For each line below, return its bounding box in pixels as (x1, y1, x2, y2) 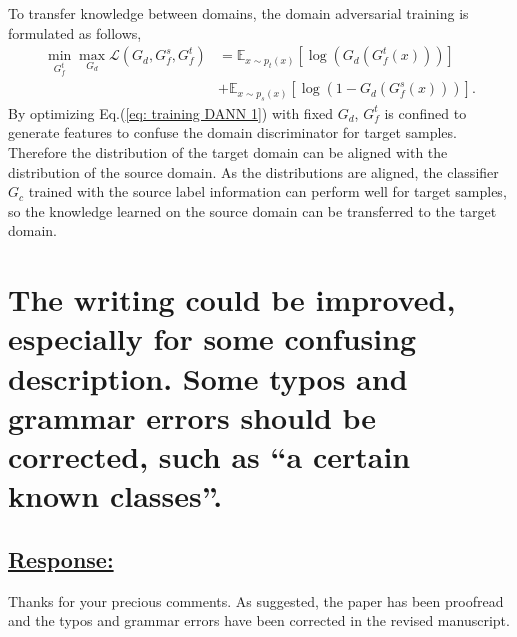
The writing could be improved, (8, 279, 456, 320)
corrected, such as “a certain (8, 435, 411, 476)
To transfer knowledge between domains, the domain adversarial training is (8, 3, 469, 23)
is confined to (384, 102, 467, 123)
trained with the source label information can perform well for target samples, (28, 181, 507, 202)
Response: (8, 543, 114, 574)
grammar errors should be (8, 396, 377, 437)
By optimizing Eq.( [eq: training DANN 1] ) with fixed (8, 102, 334, 123)
